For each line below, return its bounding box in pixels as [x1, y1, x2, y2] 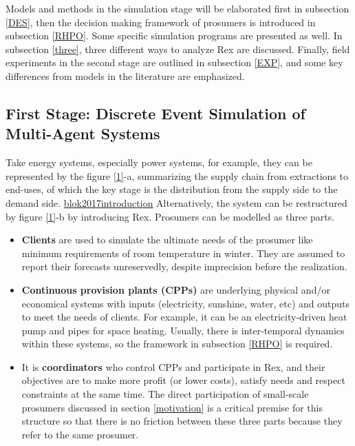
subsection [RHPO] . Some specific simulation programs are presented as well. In [6, 28, 343, 43]
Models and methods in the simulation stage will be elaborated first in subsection [6, 1, 349, 15]
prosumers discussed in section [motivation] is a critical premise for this [21, 400, 323, 414]
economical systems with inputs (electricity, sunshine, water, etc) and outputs [21, 296, 350, 310]
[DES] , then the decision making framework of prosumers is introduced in [6, 14, 316, 29]
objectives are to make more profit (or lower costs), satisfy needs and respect [21, 373, 345, 387]
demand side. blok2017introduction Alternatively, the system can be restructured [6, 195, 347, 210]
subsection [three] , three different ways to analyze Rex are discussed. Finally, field [6, 41, 350, 56]
